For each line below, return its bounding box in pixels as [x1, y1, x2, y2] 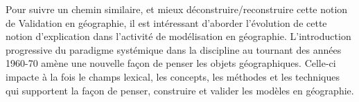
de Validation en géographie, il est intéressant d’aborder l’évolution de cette [6, 15, 327, 30]
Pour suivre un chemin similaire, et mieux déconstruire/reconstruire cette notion [6, 2, 348, 16]
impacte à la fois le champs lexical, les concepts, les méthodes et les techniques [6, 69, 340, 83]
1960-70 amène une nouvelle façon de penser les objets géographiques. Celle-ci [6, 56, 336, 70]
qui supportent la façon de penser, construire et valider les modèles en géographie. [6, 83, 354, 97]
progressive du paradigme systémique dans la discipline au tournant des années [6, 42, 342, 57]
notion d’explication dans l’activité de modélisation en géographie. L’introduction [6, 29, 351, 43]
